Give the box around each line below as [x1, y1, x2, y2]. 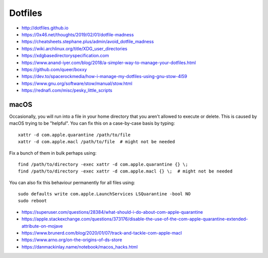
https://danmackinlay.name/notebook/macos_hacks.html [21, 244, 138, 250]
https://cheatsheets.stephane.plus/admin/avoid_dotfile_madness [21, 39, 154, 45]
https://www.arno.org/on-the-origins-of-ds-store [21, 237, 123, 243]
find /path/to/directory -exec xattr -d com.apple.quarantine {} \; [18, 162, 188, 167]
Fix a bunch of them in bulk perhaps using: [9, 150, 97, 156]
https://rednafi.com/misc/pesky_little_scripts [21, 87, 113, 93]
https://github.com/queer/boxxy [21, 66, 87, 72]
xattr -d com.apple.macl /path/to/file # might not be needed [18, 139, 175, 145]
